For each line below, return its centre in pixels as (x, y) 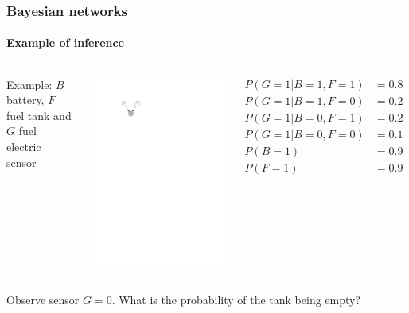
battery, (25, 100)
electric (24, 147)
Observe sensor (43, 299)
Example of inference (65, 43)
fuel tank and (39, 115)
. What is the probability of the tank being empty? (236, 299)
